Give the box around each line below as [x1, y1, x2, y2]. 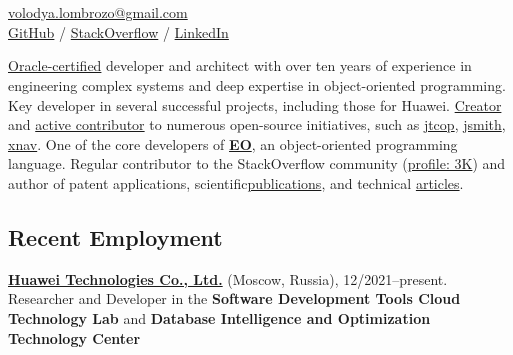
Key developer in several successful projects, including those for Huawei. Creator [8, 94, 502, 115]
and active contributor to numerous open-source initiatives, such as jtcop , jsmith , [8, 114, 506, 135]
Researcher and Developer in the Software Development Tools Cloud [8, 288, 461, 309]
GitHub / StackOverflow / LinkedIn [8, 21, 229, 42]
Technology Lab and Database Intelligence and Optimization [8, 307, 431, 328]
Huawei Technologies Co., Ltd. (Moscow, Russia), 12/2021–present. [8, 268, 448, 289]
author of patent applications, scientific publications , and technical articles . [8, 172, 464, 193]
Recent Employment [8, 221, 223, 252]
